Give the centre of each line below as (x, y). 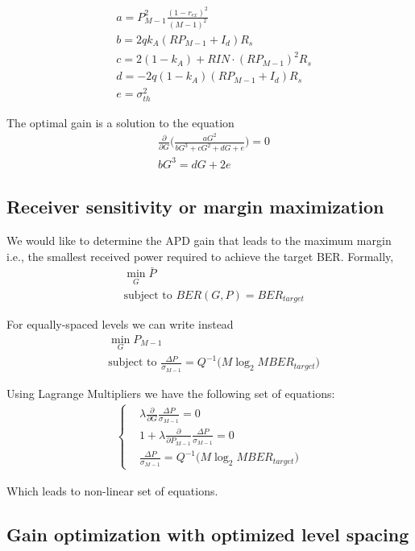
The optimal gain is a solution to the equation (120, 122)
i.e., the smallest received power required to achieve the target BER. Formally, (200, 256)
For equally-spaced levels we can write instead (120, 324)
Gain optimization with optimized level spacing (208, 534)
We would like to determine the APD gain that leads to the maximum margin (199, 240)
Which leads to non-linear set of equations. (112, 490)
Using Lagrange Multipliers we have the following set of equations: (171, 393)
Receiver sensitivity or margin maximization (195, 207)
